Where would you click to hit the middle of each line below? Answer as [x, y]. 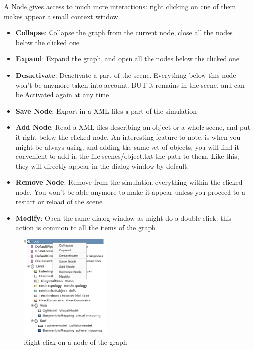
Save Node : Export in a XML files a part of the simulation [106, 111]
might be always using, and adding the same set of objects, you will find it [127, 146]
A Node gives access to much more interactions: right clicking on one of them [120, 6]
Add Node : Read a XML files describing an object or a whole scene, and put [133, 127]
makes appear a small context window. [62, 16]
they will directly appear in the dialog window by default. [102, 165]
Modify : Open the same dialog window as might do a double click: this [123, 218]
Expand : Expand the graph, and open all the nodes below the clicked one [127, 59]
